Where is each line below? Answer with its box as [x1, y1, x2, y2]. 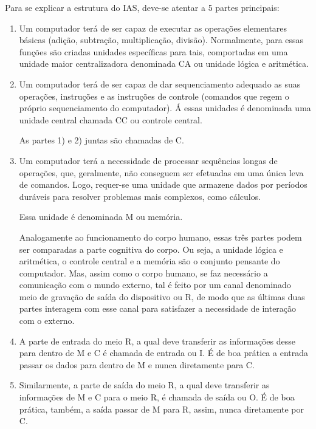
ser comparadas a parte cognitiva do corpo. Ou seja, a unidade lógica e [19, 242, 283, 255]
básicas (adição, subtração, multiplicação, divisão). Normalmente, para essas [19, 33, 304, 46]
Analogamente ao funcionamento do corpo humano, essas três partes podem [19, 230, 302, 243]
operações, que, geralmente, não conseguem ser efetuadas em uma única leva [19, 166, 304, 179]
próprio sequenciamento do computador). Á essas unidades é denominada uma [19, 101, 311, 114]
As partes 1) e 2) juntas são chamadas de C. [19, 134, 184, 146]
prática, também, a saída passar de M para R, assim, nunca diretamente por [19, 402, 304, 415]
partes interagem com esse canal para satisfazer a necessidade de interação [19, 302, 297, 315]
